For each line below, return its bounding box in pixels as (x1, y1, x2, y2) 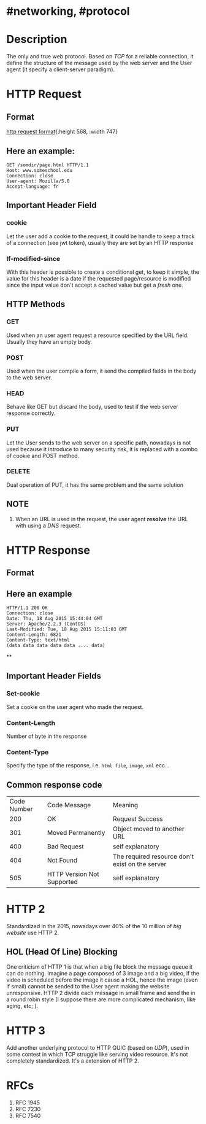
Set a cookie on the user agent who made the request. (6, 703, 144, 710)
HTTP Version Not (47, 870, 99, 878)
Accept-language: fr (6, 183, 59, 190)
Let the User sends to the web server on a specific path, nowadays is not (6, 439, 191, 446)
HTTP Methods (6, 299, 66, 309)
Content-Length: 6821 (6, 632, 62, 638)
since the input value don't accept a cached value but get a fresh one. (6, 281, 184, 289)
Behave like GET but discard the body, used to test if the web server (6, 403, 179, 411)
